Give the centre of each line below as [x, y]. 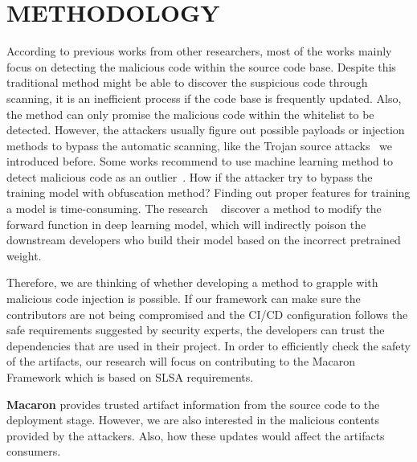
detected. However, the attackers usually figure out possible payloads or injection [206, 130]
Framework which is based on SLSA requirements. [130, 377]
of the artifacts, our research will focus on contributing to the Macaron [181, 361]
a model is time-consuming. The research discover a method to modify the [194, 209]
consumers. [34, 451]
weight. [24, 255]
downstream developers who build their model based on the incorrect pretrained [204, 240]
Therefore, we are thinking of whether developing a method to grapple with [192, 282]
